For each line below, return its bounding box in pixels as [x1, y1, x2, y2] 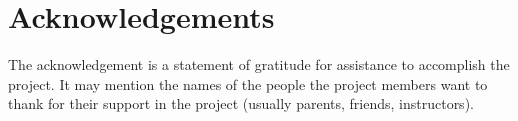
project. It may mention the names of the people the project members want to [8, 73, 488, 94]
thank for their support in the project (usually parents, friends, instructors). [8, 93, 474, 114]
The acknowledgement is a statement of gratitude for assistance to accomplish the [8, 54, 510, 75]
